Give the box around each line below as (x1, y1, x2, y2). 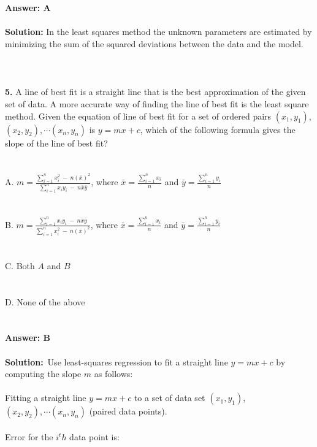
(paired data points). (89, 405, 167, 418)
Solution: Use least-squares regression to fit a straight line (5, 355, 228, 368)
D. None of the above (5, 295, 85, 308)
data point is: (69, 430, 120, 443)
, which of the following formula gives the (140, 123, 296, 136)
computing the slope (5, 367, 82, 380)
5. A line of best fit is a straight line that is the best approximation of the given (5, 85, 306, 98)
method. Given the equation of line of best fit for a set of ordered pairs (5, 109, 272, 122)
